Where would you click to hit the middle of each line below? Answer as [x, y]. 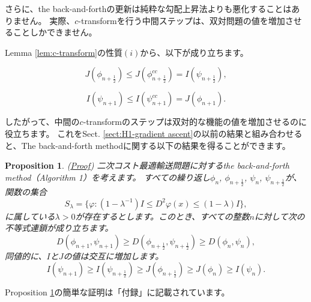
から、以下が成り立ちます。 [194, 52]
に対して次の [279, 216]
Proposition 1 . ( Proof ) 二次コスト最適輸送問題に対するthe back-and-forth [147, 165]
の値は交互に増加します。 [113, 255]
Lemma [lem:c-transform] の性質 [64, 52]
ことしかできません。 [55, 32]
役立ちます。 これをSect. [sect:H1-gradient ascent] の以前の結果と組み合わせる [154, 133]
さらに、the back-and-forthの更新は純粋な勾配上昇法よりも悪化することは [148, 8]
